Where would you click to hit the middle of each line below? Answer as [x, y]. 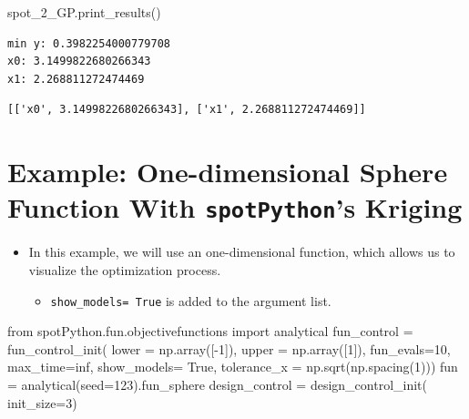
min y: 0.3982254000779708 [89, 43]
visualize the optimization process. [125, 270]
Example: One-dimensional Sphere [228, 172]
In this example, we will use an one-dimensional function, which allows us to [242, 252]
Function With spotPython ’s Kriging [235, 207]
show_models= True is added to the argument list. [191, 300]
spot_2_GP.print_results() [84, 12]
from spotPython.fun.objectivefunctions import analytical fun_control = [210, 331]
